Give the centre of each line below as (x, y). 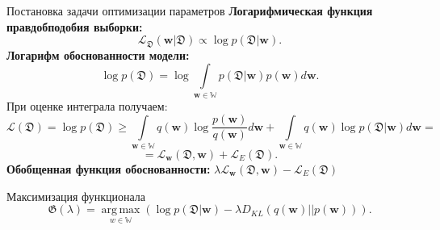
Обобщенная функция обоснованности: (109, 168)
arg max (121, 210)
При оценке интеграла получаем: (87, 105)
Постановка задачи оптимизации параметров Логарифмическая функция (190, 10)
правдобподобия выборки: (75, 26)
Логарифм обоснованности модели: (98, 54)
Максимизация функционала (76, 196)
